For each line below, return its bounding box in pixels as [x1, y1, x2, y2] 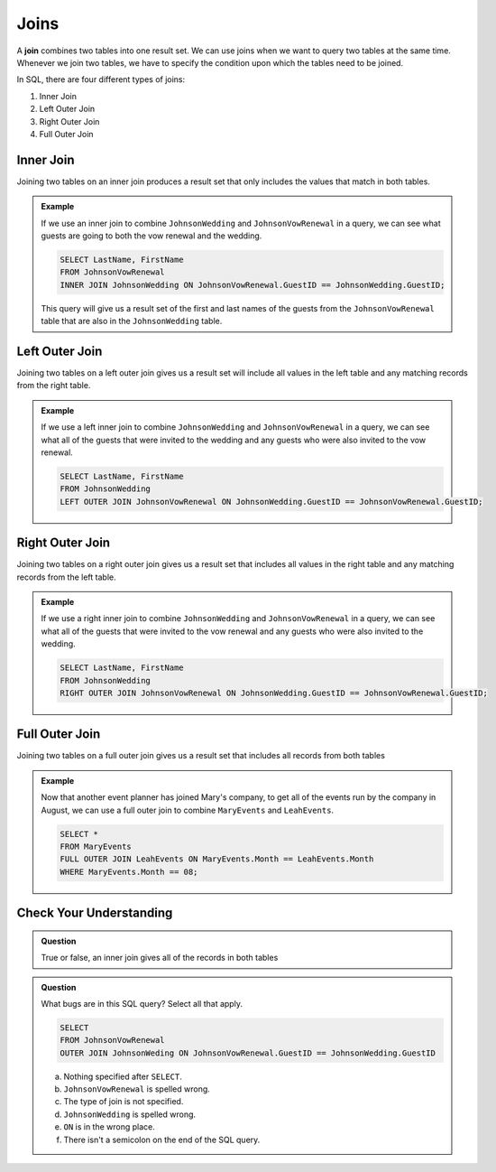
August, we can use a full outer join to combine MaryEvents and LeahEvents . [41, 805, 334, 815]
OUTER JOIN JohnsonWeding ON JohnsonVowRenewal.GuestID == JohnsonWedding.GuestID [60, 1047, 436, 1058]
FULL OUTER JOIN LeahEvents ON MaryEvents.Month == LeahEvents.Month [60, 854, 374, 864]
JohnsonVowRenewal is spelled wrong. [63, 1084, 211, 1094]
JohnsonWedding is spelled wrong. [63, 1109, 197, 1120]
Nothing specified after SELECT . [63, 1071, 182, 1082]
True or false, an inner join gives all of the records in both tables [41, 953, 279, 963]
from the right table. [16, 380, 91, 391]
